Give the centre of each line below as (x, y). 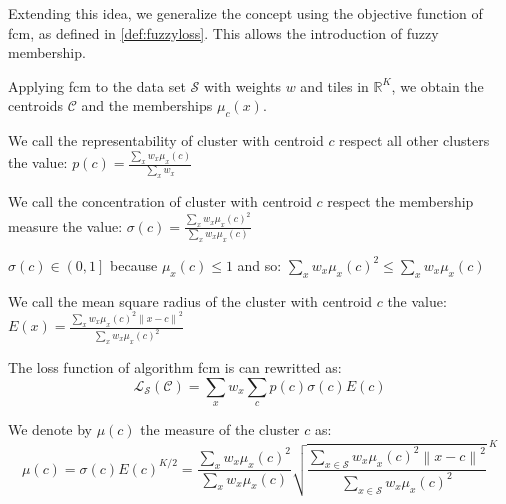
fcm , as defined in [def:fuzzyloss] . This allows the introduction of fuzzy (223, 32)
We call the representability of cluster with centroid (166, 140)
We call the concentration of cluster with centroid (160, 201)
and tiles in (334, 85)
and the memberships (147, 105)
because (134, 264)
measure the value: (65, 225)
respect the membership (400, 201)
